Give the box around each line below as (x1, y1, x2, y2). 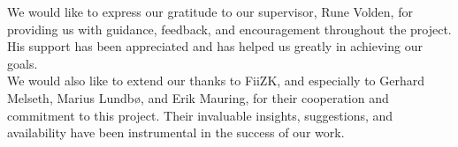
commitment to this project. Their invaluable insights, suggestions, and (7, 106, 393, 124)
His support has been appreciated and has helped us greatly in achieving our (7, 37, 423, 55)
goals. (7, 54, 38, 72)
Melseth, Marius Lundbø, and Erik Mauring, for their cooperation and (7, 88, 389, 107)
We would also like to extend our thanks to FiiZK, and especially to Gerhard (7, 71, 424, 90)
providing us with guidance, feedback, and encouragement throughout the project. (7, 19, 452, 38)
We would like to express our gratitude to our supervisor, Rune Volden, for (7, 3, 413, 20)
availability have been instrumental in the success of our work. (7, 123, 345, 142)
